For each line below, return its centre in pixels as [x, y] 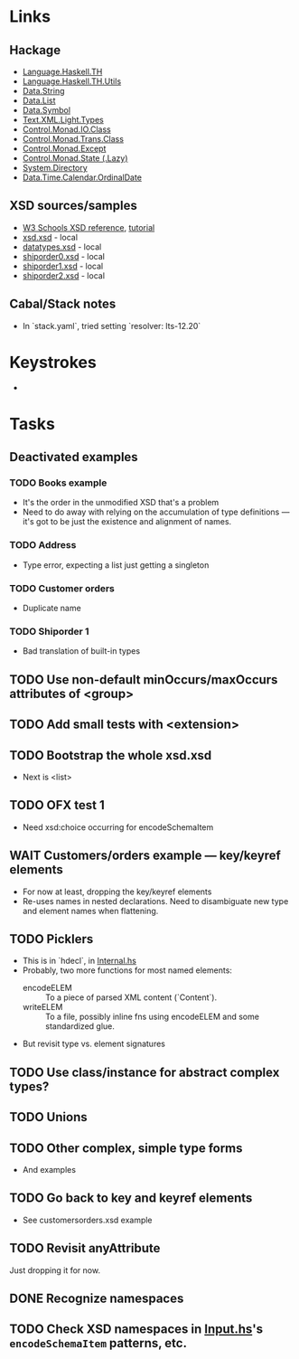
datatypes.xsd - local [62, 247]
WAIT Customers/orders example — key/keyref [145, 856]
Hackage [35, 50]
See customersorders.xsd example [87, 1220]
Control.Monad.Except [64, 148]
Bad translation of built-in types [81, 651]
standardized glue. [80, 1026]
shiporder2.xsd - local [64, 275]
